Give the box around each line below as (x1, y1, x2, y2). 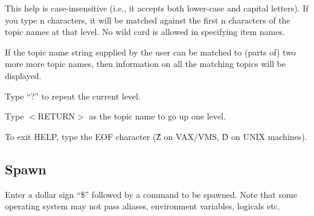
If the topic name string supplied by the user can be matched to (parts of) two (5, 45, 296, 58)
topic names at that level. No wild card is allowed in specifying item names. (5, 25, 285, 38)
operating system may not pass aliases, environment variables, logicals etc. (5, 200, 280, 212)
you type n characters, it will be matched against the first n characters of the (5, 13, 290, 26)
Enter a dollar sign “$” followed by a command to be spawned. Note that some (5, 188, 297, 200)
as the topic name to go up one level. (89, 110, 226, 122)
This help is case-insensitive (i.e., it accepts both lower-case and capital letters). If (5, 2, 309, 14)
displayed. (5, 69, 42, 81)
